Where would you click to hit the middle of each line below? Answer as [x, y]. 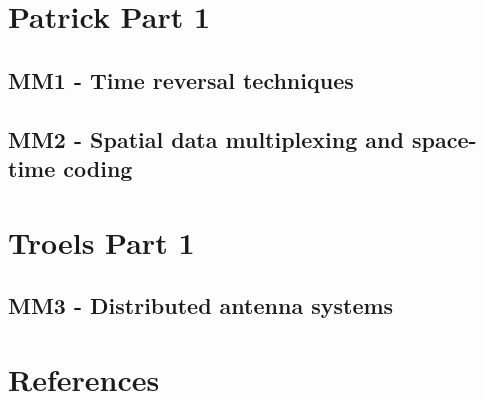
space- [444, 138]
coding [98, 167]
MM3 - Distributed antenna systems [201, 305]
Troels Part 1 [101, 241]
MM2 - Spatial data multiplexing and [206, 138]
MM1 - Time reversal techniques [181, 79]
